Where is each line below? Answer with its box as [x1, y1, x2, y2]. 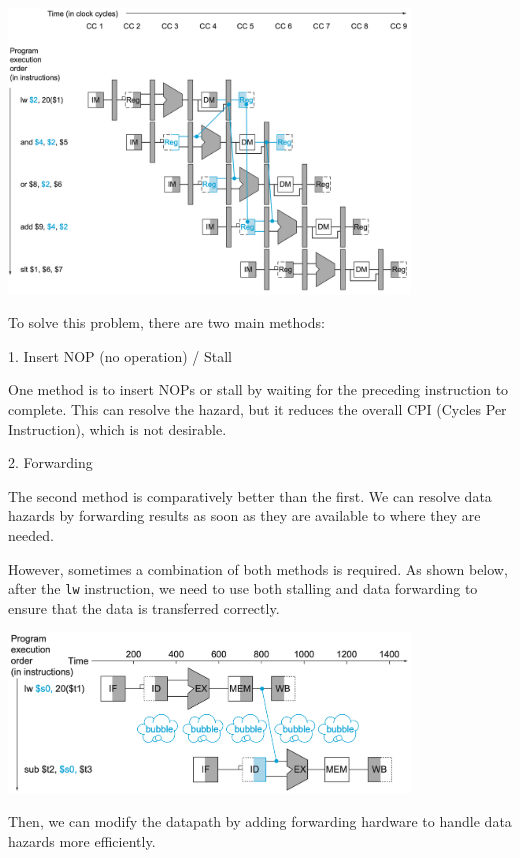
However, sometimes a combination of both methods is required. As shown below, [8, 558, 508, 579]
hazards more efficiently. [8, 830, 156, 851]
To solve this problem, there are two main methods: [8, 312, 325, 333]
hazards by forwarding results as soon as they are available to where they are [8, 505, 481, 526]
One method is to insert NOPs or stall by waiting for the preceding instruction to [8, 379, 509, 400]
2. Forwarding [8, 452, 93, 473]
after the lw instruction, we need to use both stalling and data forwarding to [8, 578, 478, 599]
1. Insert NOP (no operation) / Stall [8, 345, 232, 366]
